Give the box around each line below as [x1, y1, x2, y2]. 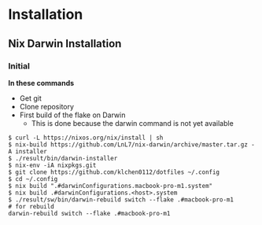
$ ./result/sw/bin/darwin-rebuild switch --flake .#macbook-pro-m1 [8, 195, 234, 204]
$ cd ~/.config [8, 175, 58, 183]
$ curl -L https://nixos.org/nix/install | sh [8, 134, 164, 142]
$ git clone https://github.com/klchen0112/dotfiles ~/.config [8, 168, 220, 176]
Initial [8, 61, 30, 72]
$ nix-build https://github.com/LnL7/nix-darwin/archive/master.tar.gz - [8, 140, 256, 149]
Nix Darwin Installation [8, 37, 122, 50]
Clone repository [19, 101, 75, 111]
